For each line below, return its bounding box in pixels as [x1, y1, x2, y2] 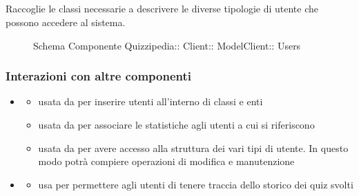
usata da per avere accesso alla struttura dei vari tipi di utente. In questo [38, 140, 349, 155]
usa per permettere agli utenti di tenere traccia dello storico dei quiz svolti [38, 177, 353, 191]
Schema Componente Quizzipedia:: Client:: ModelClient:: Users [33, 38, 301, 52]
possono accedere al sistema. [6, 14, 126, 29]
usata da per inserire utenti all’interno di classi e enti [38, 94, 263, 109]
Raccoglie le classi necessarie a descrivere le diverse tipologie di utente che [6, 1, 318, 16]
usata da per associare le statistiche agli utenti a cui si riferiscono [38, 117, 315, 131]
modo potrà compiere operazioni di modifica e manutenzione [38, 154, 295, 168]
